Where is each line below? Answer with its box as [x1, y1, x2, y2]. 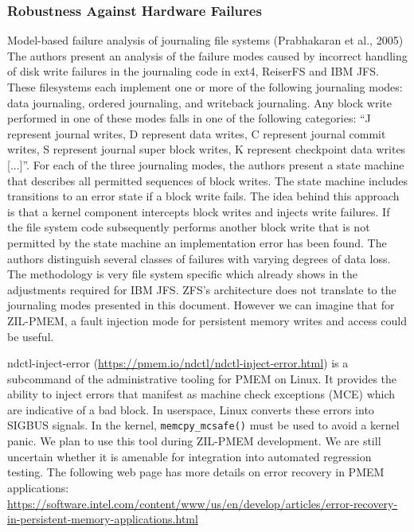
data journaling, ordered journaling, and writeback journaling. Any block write [7, 94, 392, 111]
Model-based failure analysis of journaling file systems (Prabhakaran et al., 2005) [7, 32, 404, 49]
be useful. [7, 328, 54, 344]
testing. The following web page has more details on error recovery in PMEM [7, 464, 385, 480]
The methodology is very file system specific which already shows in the [7, 266, 357, 282]
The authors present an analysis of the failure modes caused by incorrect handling [7, 47, 408, 64]
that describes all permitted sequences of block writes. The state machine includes [7, 172, 408, 188]
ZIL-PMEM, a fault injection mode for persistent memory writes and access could [7, 312, 407, 328]
